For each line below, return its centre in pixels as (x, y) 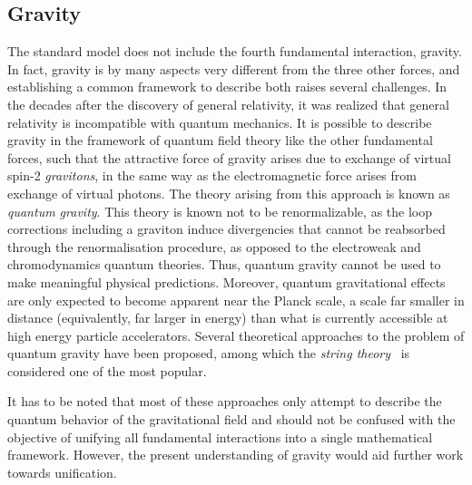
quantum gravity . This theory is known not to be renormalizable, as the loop (220, 211)
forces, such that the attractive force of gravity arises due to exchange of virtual (229, 157)
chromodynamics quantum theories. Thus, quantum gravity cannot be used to (224, 264)
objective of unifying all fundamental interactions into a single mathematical (220, 436)
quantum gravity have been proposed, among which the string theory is (209, 353)
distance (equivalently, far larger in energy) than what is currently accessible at (228, 318)
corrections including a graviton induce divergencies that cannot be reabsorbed (226, 229)
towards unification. (62, 472)
